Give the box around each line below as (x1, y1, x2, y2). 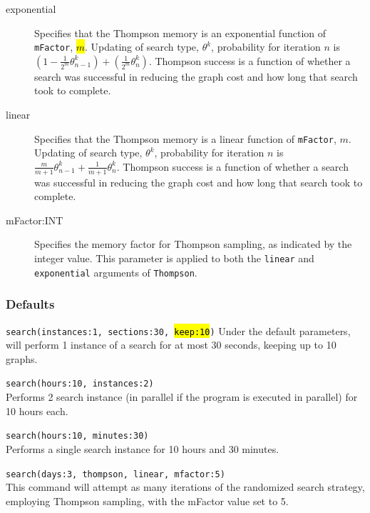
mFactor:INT (6, 212, 63, 227)
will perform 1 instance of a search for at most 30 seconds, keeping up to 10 (6, 337, 336, 352)
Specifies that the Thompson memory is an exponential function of (34, 25, 327, 40)
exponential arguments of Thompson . (34, 264, 197, 279)
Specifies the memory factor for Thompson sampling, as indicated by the (34, 236, 352, 251)
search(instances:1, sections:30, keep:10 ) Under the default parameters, (6, 323, 351, 338)
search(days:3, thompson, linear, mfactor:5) (6, 469, 225, 479)
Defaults (6, 295, 55, 313)
